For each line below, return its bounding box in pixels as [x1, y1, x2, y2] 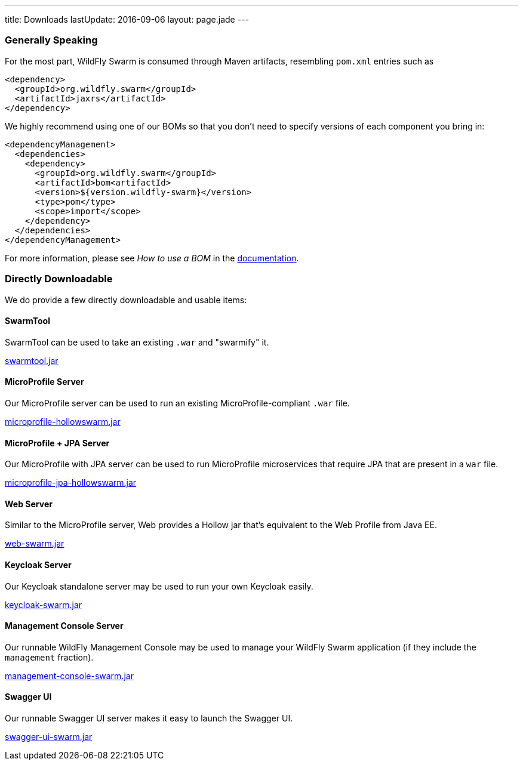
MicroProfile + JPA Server [5, 437, 110, 448]
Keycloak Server [5, 559, 72, 570]
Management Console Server [5, 621, 124, 631]
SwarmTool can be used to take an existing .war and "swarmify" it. [5, 337, 269, 347]
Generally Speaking [5, 34, 98, 47]
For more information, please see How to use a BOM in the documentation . [5, 252, 299, 263]
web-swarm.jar [5, 538, 64, 549]
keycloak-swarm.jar [5, 599, 82, 610]
